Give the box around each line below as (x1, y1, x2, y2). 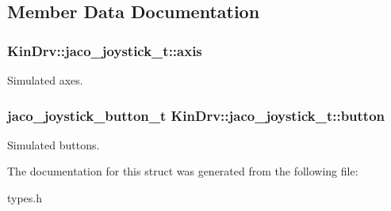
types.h (7, 190, 43, 205)
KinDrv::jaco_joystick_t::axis (7, 40, 202, 60)
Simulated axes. (7, 72, 83, 88)
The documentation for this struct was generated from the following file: (7, 163, 358, 179)
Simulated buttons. (7, 136, 100, 153)
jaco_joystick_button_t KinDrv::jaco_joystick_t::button (7, 105, 385, 125)
